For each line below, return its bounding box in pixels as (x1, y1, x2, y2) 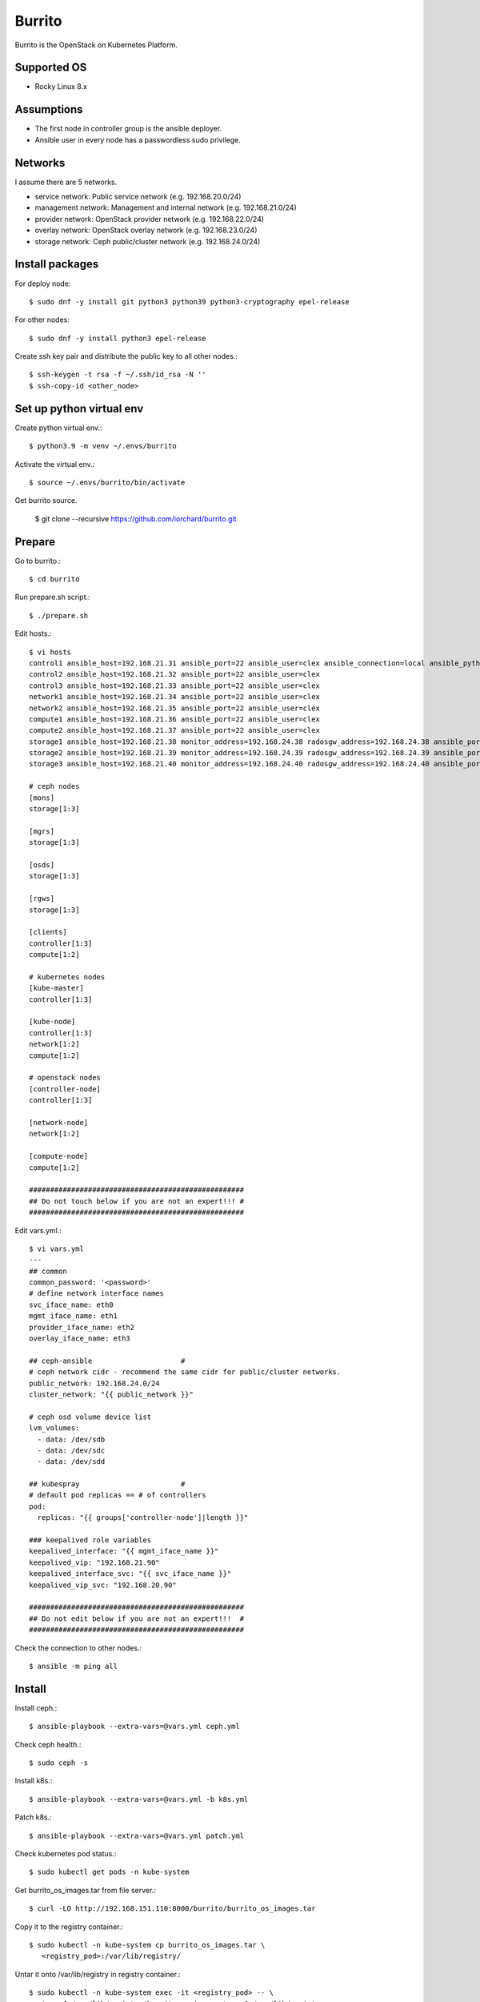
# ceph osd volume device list (29, 1412, 152, 1421)
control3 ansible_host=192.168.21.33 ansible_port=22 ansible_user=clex (29, 681, 320, 690)
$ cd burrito (29, 575, 80, 584)
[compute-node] (29, 1152, 89, 1161)
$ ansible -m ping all (29, 1662, 118, 1670)
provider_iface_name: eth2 (29, 1322, 135, 1332)
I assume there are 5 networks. (14, 177, 118, 187)
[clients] (29, 927, 67, 937)
